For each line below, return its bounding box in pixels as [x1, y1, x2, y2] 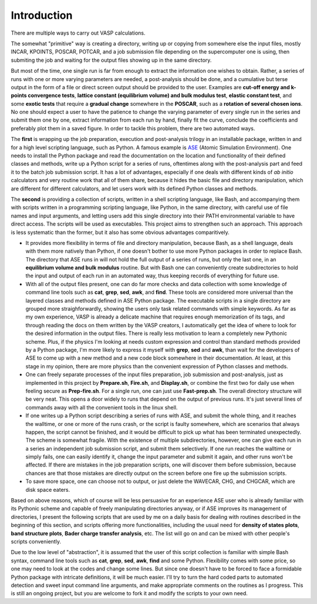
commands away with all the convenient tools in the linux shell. [25, 404, 178, 411]
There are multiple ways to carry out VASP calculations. [11, 29, 146, 36]
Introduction [11, 9, 73, 22]
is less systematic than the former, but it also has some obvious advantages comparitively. [11, 229, 230, 236]
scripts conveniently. [11, 538, 62, 545]
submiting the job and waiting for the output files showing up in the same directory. [11, 56, 212, 63]
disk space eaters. [25, 486, 70, 493]
